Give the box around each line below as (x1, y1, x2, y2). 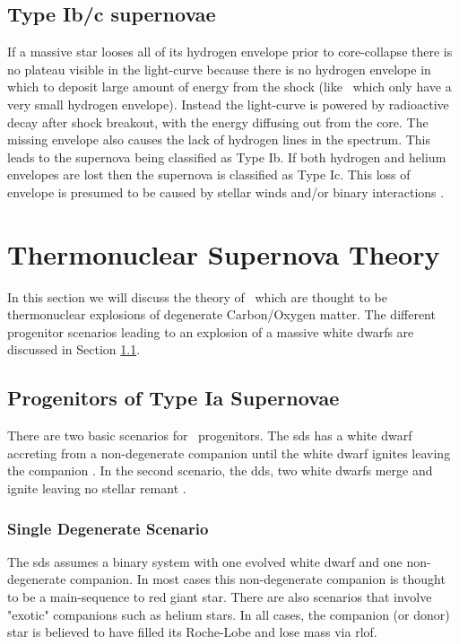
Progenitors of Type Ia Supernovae (7, 384, 340, 412)
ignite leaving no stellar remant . (7, 479, 186, 498)
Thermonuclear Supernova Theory (7, 235, 440, 272)
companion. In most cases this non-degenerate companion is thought (70, 570, 446, 588)
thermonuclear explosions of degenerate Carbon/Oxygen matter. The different (7, 305, 436, 324)
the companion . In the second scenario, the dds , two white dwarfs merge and (7, 461, 433, 480)
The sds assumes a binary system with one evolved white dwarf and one (7, 552, 403, 570)
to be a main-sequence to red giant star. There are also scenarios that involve (7, 587, 432, 606)
